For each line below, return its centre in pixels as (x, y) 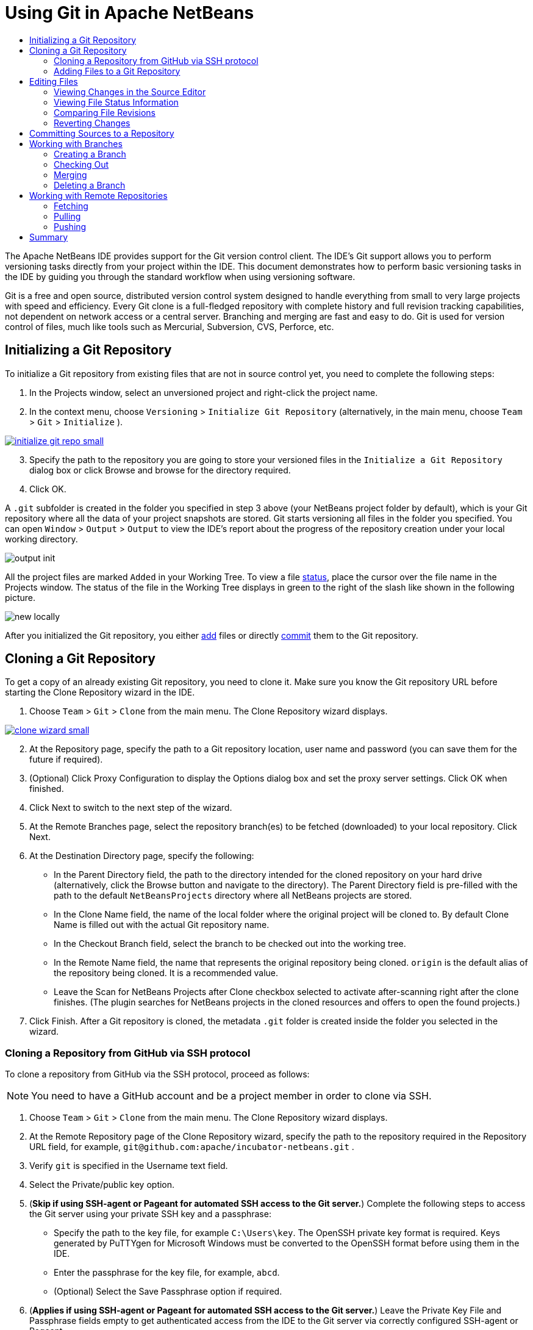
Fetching (71, 206)
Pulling (67, 216)
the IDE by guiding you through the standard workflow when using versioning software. (180, 276)
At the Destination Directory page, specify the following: (142, 856)
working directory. (41, 539)
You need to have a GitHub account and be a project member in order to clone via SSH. (231, 1096)
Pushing (70, 226)
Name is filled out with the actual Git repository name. (162, 925)
